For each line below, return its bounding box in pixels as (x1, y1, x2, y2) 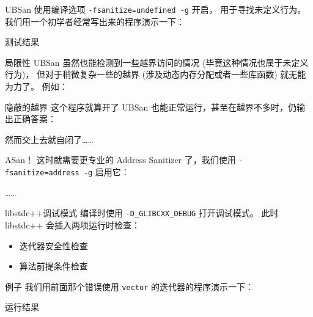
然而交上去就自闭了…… (5, 133, 94, 145)
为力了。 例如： (5, 80, 68, 93)
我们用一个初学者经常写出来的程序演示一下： (5, 15, 185, 27)
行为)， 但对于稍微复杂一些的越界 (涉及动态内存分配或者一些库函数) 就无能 (5, 68, 306, 81)
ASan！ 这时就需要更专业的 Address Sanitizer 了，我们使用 (5, 153, 236, 166)
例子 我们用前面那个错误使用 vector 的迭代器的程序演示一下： (5, 280, 254, 293)
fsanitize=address (5, 169, 79, 178)
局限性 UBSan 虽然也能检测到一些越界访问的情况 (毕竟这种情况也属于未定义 (5, 56, 309, 68)
